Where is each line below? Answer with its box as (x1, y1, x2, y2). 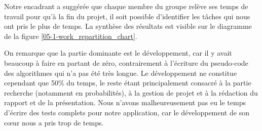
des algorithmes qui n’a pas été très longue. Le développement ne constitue (4, 67, 237, 78)
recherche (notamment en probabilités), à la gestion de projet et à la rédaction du (4, 87, 258, 98)
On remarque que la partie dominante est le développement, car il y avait (4, 48, 232, 58)
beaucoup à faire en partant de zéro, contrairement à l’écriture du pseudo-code (4, 57, 248, 68)
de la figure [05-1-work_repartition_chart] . (4, 30, 137, 41)
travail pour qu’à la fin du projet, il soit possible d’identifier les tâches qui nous (4, 11, 250, 21)
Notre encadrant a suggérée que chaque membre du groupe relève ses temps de (4, 1, 248, 11)
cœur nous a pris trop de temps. (4, 117, 104, 127)
